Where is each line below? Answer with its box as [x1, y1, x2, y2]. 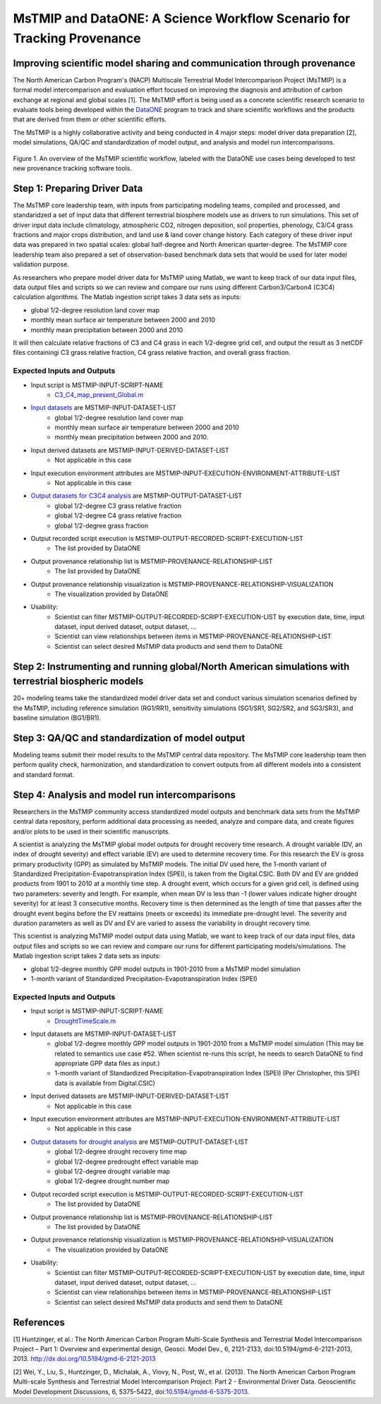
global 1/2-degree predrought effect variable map [54, 1157, 199, 1166]
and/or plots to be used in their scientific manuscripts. [13, 827, 171, 836]
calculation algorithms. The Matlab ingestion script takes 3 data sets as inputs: [13, 293, 241, 301]
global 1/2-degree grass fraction [54, 521, 148, 530]
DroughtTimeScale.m [54, 1016, 116, 1025]
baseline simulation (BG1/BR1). [13, 714, 102, 722]
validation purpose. [13, 260, 70, 269]
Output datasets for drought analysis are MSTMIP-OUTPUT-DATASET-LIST [30, 1137, 248, 1146]
